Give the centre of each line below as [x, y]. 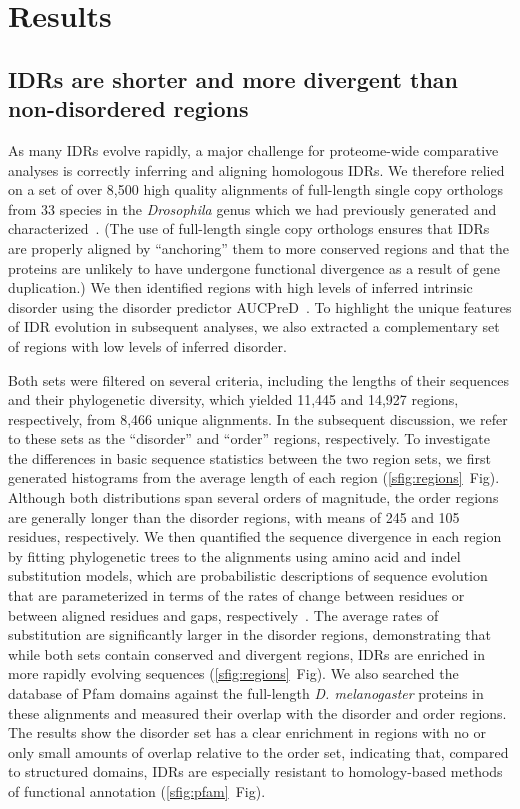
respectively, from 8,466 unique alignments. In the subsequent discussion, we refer [258, 418]
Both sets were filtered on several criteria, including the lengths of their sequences [258, 379]
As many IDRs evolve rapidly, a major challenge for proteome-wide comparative [253, 149]
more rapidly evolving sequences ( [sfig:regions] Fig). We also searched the [233, 673]
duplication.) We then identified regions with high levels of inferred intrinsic [240, 287]
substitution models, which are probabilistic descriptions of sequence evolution [248, 575]
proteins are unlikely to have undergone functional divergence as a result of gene [254, 267]
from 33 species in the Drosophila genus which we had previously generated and [252, 208]
